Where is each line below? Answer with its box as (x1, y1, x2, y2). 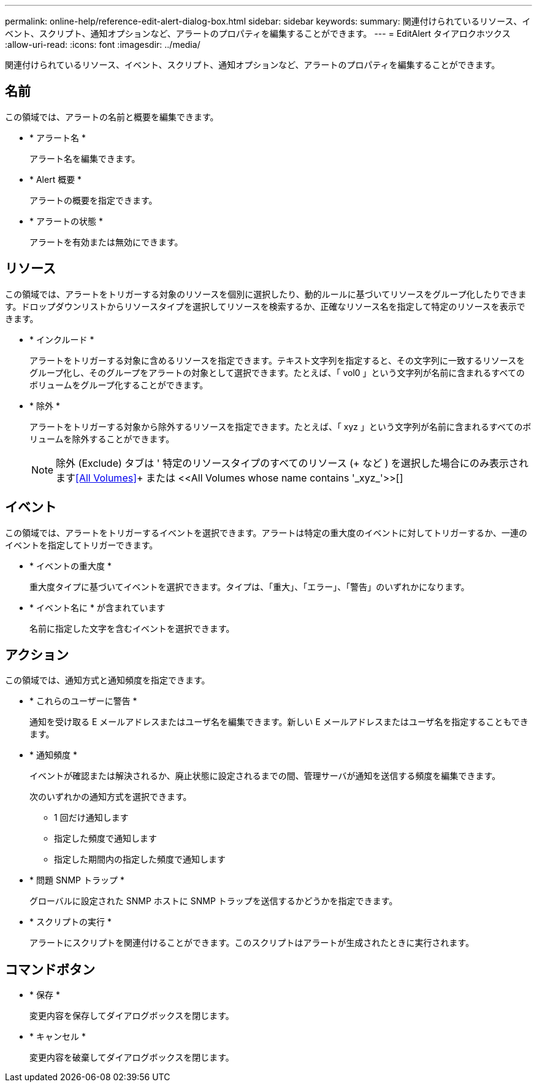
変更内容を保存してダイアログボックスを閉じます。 (29, 1010, 234, 1021)
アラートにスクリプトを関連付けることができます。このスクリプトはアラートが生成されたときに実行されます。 (29, 937, 474, 948)
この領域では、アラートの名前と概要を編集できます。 (5, 111, 219, 122)
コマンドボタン (5, 961, 95, 977)
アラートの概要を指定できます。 (29, 194, 158, 205)
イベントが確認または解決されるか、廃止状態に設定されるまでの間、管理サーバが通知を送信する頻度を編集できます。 (29, 770, 501, 782)
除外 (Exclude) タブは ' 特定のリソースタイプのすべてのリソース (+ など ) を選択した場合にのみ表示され (56, 456, 529, 469)
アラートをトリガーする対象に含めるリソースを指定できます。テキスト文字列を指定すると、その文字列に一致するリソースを (29, 355, 525, 366)
